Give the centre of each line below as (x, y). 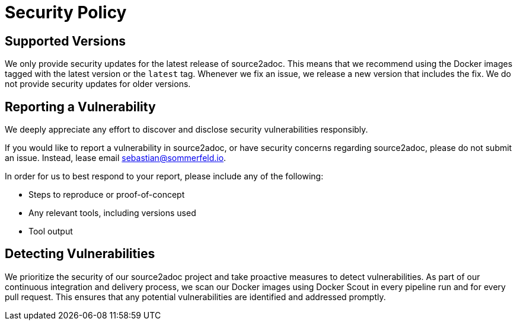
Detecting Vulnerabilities (80, 254)
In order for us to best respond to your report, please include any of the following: (164, 176)
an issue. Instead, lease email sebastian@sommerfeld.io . (116, 158)
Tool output (51, 231)
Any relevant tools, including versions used (112, 213)
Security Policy (66, 12)
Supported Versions (65, 41)
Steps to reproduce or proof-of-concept (107, 195)
